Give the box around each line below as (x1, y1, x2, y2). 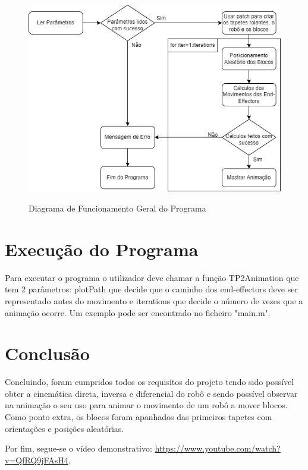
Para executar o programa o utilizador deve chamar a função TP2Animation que (5, 271, 299, 283)
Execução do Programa (5, 236, 199, 261)
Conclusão (5, 341, 90, 365)
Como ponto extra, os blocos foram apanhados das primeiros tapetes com (5, 411, 272, 422)
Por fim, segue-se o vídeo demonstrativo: (5, 442, 152, 455)
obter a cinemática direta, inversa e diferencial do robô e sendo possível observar (5, 387, 298, 399)
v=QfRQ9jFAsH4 (5, 453, 68, 466)
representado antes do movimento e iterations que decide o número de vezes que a (5, 294, 303, 307)
